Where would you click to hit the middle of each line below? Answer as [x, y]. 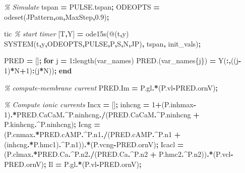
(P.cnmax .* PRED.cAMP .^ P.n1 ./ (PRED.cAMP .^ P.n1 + [93, 134]
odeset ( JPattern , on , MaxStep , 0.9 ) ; [57, 16]
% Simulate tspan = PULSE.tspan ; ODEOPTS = [82, 7]
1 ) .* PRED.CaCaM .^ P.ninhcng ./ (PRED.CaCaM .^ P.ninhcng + [102, 114]
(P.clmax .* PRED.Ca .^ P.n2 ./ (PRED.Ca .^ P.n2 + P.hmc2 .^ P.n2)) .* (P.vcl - [119, 154]
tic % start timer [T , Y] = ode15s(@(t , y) [67, 34]
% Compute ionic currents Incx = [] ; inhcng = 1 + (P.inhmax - [100, 104]
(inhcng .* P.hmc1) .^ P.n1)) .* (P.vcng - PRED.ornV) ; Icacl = [94, 144]
